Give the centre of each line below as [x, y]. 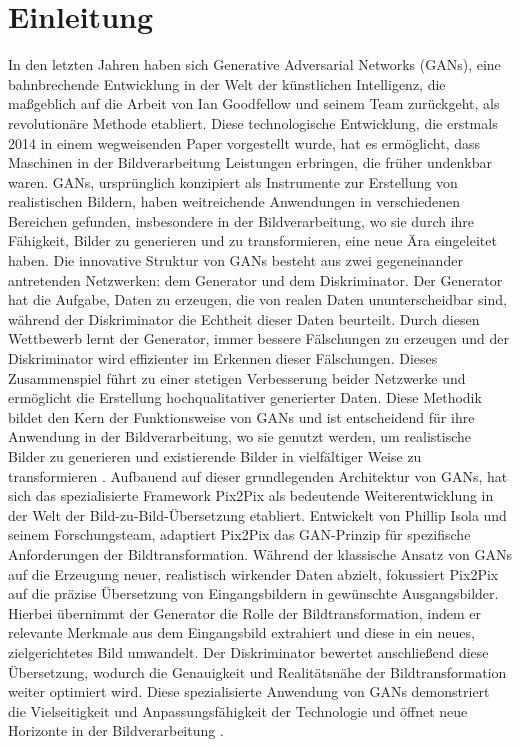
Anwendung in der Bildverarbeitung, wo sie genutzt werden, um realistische [240, 436]
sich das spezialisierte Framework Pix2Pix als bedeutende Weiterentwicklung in [251, 495]
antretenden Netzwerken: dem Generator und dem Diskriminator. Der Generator [255, 279]
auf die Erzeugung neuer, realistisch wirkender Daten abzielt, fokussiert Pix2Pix [253, 573]
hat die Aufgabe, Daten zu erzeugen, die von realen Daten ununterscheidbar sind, [257, 299]
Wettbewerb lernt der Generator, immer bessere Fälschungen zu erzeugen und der [259, 338]
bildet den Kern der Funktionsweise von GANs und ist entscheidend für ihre [241, 416]
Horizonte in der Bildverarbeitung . [116, 730]
